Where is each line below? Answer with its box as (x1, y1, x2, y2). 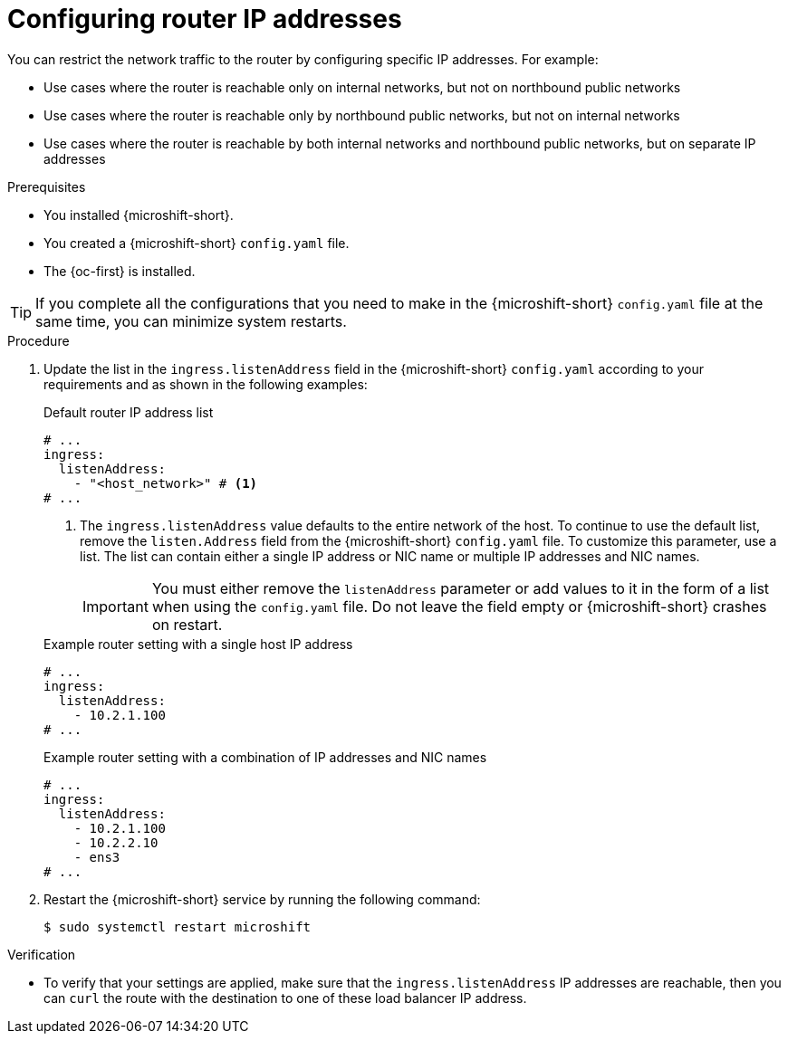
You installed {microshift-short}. (43, 206, 234, 223)
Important (82, 597, 149, 616)
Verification (7, 946, 76, 962)
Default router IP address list (43, 404, 214, 420)
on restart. (151, 615, 223, 634)
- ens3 (73, 849, 120, 864)
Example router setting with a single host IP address (43, 635, 353, 652)
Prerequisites (7, 178, 86, 195)
